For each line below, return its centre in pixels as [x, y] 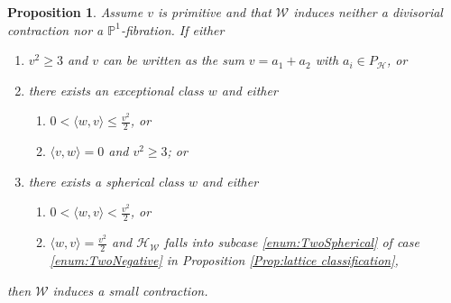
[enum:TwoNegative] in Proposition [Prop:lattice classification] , [224, 260]
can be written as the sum [173, 60]
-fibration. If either [172, 29]
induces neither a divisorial [368, 12]
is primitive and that [215, 12]
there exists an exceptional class [116, 90]
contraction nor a [55, 29]
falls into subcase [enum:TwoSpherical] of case [292, 242]
